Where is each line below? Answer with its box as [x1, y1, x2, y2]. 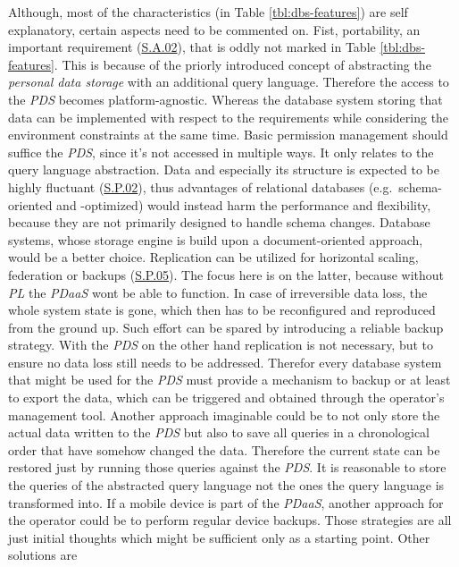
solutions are [8, 546, 78, 564]
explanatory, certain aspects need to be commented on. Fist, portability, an [8, 20, 421, 38]
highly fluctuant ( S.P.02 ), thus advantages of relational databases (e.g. [8, 177, 393, 196]
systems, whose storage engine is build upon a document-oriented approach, [8, 230, 423, 249]
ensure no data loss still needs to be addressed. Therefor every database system [8, 352, 442, 371]
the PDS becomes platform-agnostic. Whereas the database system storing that [8, 89, 443, 108]
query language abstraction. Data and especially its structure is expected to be [8, 160, 439, 179]
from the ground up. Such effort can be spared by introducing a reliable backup [8, 317, 444, 336]
